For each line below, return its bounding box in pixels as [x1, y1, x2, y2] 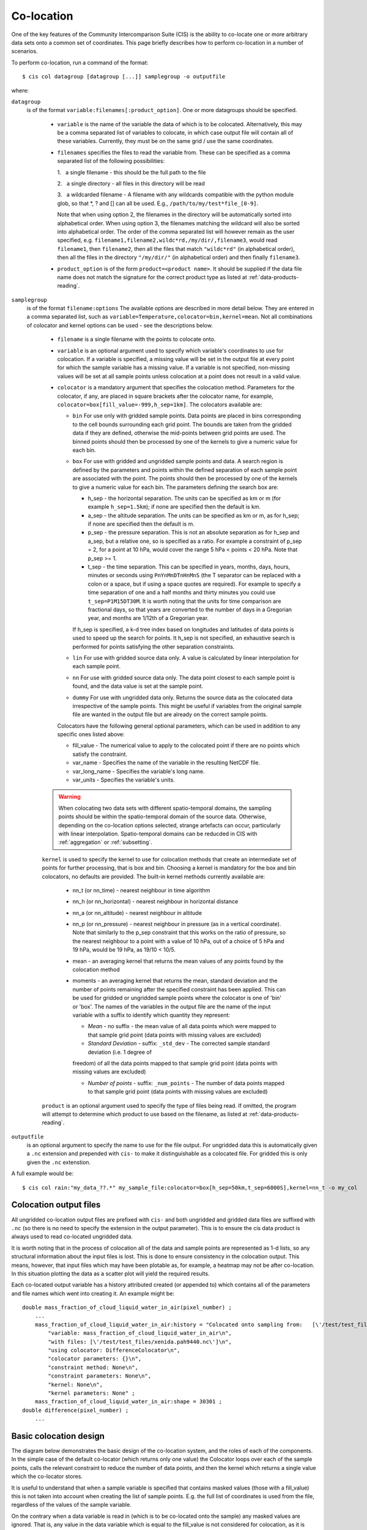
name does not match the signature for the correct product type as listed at [57, 273, 247, 281]
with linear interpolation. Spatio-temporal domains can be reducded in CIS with [58, 830, 258, 837]
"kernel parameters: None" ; [48, 1389, 136, 1397]
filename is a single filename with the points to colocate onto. [57, 335, 216, 343]
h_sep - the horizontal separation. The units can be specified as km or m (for [87, 494, 281, 502]
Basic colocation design [11, 1431, 105, 1441]
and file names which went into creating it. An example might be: [11, 1289, 174, 1297]
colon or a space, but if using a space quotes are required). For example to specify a [87, 580, 301, 588]
